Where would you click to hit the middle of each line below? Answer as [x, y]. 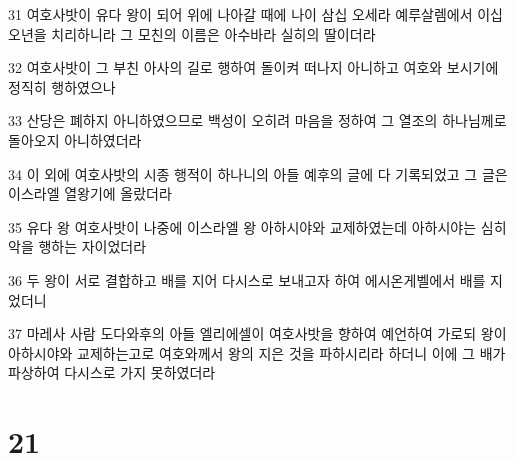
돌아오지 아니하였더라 [75, 139]
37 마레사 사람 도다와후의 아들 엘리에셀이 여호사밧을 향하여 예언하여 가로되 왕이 [257, 333]
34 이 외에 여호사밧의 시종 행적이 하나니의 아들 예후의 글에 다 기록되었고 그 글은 [258, 173]
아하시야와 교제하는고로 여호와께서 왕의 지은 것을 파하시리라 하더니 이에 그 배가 [257, 352]
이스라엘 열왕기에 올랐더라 [90, 193]
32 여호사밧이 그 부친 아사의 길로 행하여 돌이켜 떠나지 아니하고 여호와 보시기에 [253, 67]
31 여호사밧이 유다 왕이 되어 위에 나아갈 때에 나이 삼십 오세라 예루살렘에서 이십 [255, 14]
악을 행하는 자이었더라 [77, 246]
